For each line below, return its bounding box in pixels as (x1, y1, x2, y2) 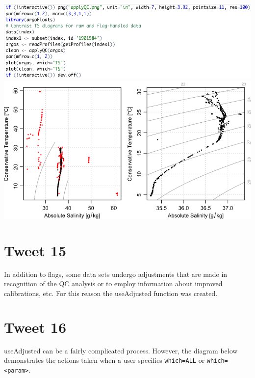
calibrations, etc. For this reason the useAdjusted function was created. (4, 288, 218, 298)
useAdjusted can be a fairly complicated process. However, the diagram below (4, 345, 238, 355)
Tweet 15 (4, 240, 67, 260)
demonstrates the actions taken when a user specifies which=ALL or (4, 355, 205, 365)
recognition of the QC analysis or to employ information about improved (4, 278, 223, 289)
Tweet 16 (4, 317, 67, 337)
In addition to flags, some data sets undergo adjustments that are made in (4, 269, 228, 279)
